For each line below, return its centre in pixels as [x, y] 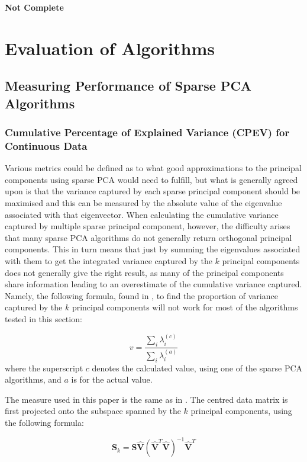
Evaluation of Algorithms [110, 48]
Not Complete [34, 7]
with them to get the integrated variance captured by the [109, 261]
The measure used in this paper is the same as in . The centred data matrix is [146, 399]
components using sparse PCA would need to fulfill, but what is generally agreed [151, 179]
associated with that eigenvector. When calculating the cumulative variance [142, 214]
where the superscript [44, 368]
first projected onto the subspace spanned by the [93, 411]
